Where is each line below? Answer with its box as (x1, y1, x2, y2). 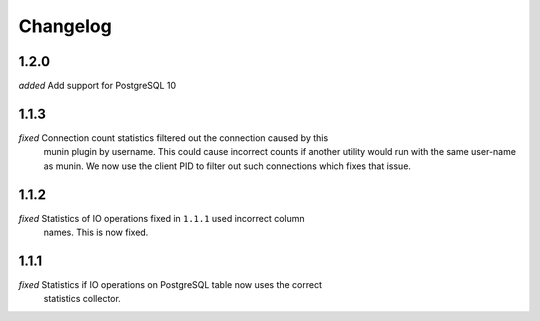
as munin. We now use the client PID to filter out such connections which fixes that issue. (43, 160, 412, 172)
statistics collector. (43, 293, 122, 305)
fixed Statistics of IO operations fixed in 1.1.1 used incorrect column (18, 212, 305, 224)
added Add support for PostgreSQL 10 (18, 80, 177, 92)
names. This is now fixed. (43, 226, 149, 239)
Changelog (18, 15, 112, 37)
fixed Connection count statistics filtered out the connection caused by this (18, 131, 329, 144)
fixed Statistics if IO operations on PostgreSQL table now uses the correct (18, 278, 322, 290)
